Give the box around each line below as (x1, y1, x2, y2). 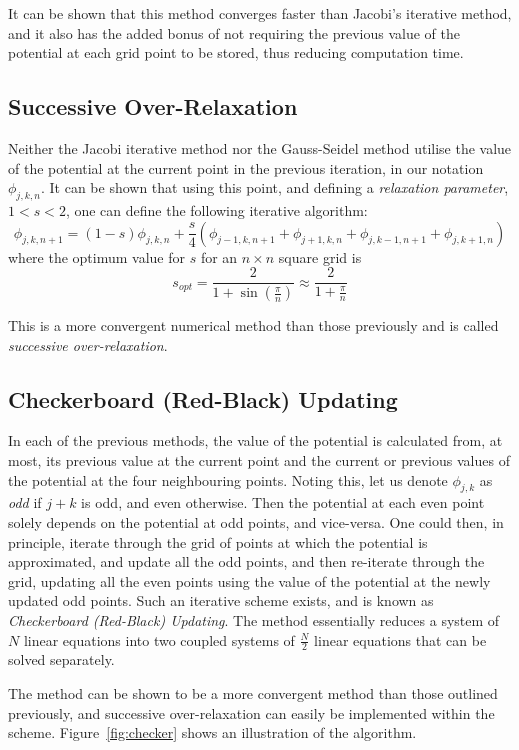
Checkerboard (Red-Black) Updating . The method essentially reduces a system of (8, 610, 500, 630)
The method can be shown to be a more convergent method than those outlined (8, 683, 498, 704)
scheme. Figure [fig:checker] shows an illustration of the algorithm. (8, 722, 417, 743)
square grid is (278, 246, 362, 267)
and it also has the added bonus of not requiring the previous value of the (8, 22, 460, 43)
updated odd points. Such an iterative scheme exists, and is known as (8, 590, 434, 611)
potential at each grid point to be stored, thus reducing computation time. (8, 42, 464, 63)
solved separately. (8, 649, 115, 670)
